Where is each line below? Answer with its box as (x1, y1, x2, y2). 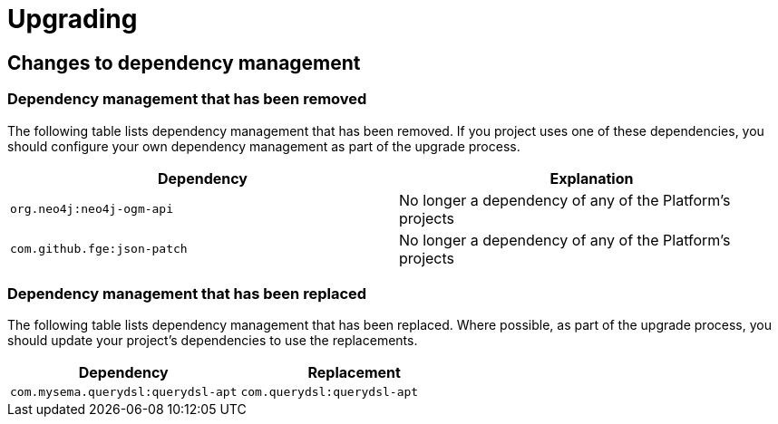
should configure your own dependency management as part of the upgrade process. (7, 138, 520, 154)
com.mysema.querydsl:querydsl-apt (10, 385, 238, 400)
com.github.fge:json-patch (10, 242, 188, 256)
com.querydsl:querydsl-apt (240, 385, 419, 400)
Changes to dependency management (7, 51, 361, 74)
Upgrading (7, 4, 138, 34)
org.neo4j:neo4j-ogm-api (10, 202, 174, 217)
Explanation (549, 169, 634, 188)
